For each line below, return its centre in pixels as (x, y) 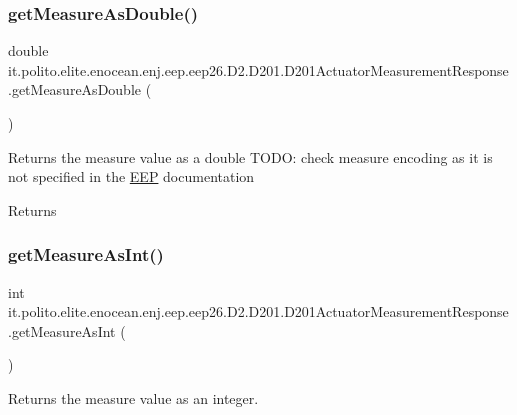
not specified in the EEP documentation (131, 176)
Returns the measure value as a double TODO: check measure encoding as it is (250, 156)
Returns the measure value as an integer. (133, 397)
